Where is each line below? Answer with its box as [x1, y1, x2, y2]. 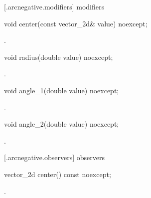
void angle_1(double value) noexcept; [4, 85, 119, 95]
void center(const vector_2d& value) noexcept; [4, 18, 148, 28]
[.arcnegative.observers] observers [4, 152, 105, 163]
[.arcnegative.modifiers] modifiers [4, 1, 104, 11]
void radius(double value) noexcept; [4, 51, 113, 62]
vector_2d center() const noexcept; [4, 169, 111, 179]
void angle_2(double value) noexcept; [4, 119, 119, 129]
